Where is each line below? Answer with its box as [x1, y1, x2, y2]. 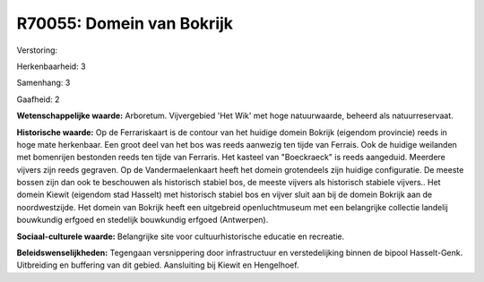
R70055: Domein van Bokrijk [16, 13, 233, 33]
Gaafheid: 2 [16, 94, 60, 105]
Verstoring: [16, 45, 58, 56]
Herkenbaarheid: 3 [16, 61, 86, 72]
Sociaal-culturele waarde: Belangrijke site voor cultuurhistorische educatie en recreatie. [16, 231, 345, 242]
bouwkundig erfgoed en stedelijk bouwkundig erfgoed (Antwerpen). [16, 215, 269, 226]
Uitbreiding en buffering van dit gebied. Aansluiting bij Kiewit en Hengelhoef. [16, 260, 299, 270]
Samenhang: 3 [16, 77, 71, 89]
